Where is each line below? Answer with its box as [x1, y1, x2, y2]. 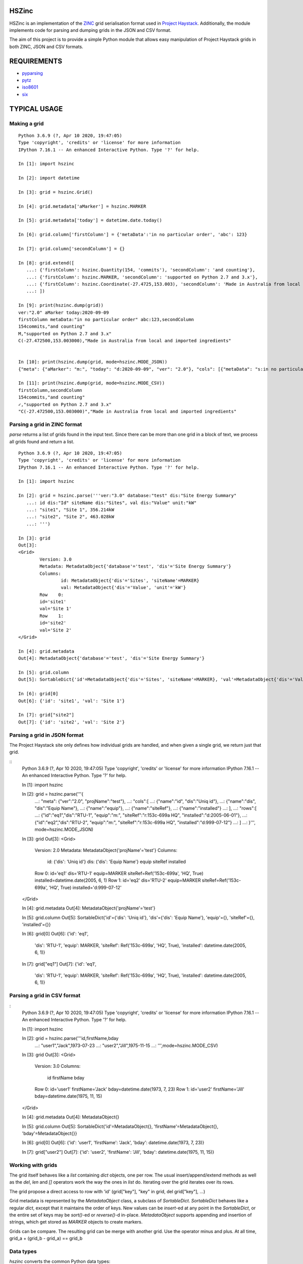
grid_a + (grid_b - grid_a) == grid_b [9, 1235, 83, 1241]
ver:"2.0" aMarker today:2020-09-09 [18, 309, 109, 315]
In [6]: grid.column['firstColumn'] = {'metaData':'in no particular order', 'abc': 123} [18, 232, 247, 238]
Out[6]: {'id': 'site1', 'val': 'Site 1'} [18, 698, 125, 704]
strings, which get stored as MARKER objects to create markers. [9, 1219, 143, 1225]
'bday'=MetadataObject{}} [22, 1131, 77, 1137]
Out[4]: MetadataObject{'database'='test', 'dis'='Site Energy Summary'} [18, 655, 205, 661]
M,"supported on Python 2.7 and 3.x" [18, 331, 112, 336]
